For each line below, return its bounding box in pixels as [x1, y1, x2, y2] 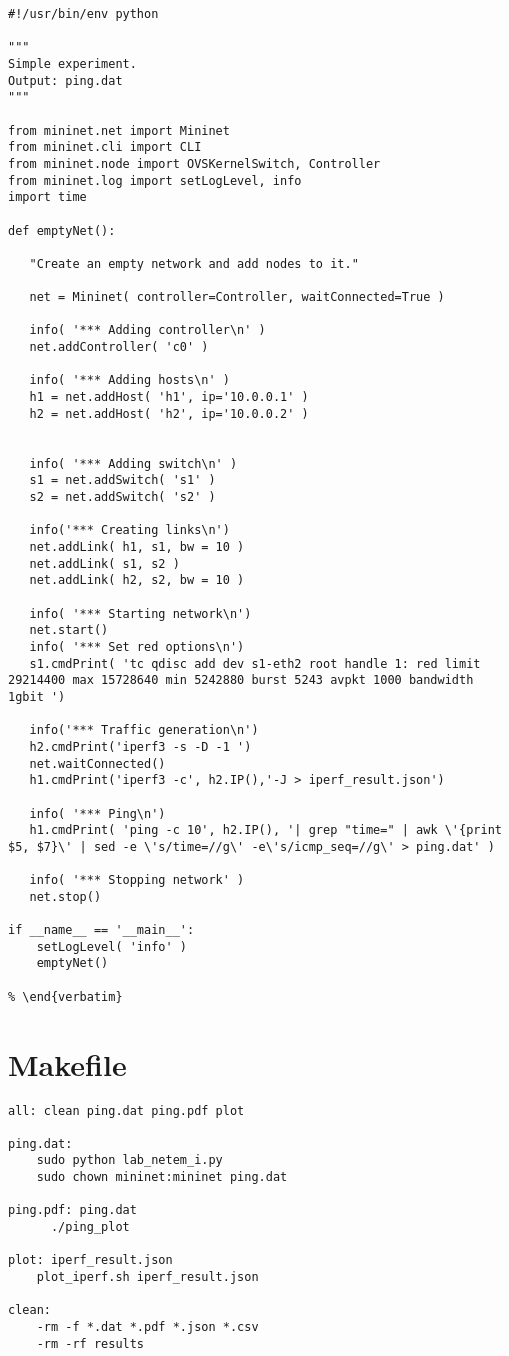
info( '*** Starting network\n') [29, 606, 252, 621]
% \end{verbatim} [8, 989, 123, 1004]
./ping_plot [50, 1220, 130, 1235]
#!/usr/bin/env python [8, 7, 159, 21]
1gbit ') [8, 689, 66, 704]
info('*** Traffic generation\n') [29, 723, 259, 738]
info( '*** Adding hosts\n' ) [29, 373, 230, 388]
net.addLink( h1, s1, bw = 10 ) [29, 540, 245, 554]
